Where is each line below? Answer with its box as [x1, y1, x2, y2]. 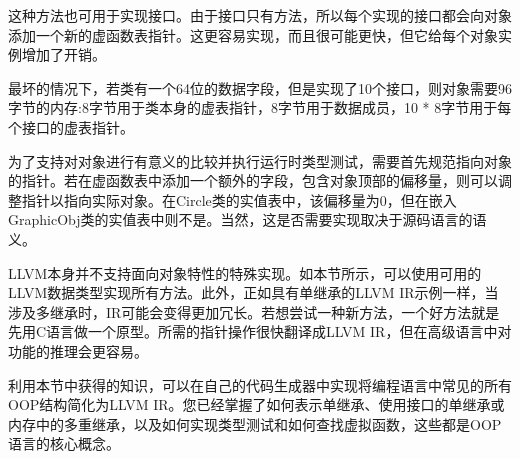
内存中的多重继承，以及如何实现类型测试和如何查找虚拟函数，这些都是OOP [8, 413, 502, 434]
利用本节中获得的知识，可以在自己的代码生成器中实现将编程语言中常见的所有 [8, 374, 512, 395]
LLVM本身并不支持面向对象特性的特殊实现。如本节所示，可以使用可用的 [8, 262, 482, 283]
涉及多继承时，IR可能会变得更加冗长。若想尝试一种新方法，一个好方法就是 [8, 301, 500, 322]
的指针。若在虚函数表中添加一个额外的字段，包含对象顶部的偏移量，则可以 [8, 170, 498, 191]
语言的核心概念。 [8, 433, 120, 454]
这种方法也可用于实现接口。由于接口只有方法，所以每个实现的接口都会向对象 [8, 5, 512, 25]
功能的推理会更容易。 [8, 340, 148, 361]
